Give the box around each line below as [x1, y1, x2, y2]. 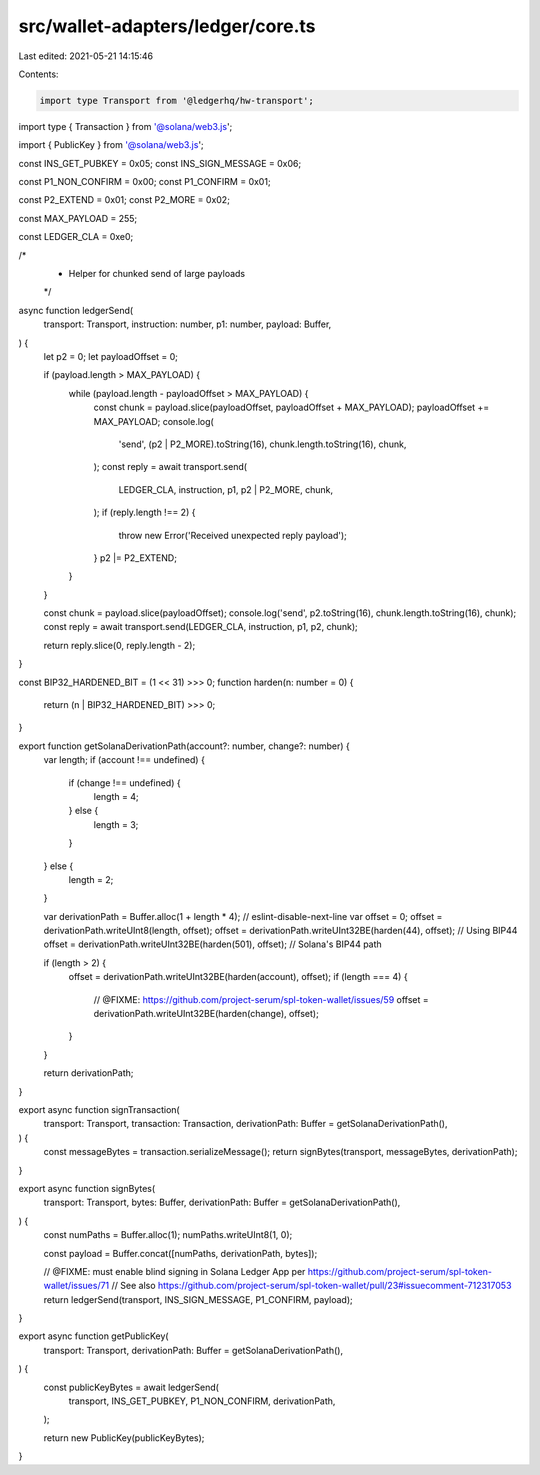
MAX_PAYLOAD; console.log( [93, 415, 214, 427]
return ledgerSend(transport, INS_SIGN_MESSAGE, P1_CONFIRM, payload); [43, 1293, 354, 1305]
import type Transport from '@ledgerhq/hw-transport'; [39, 95, 314, 106]
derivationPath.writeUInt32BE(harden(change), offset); [93, 1008, 319, 1020]
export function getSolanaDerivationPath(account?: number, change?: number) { [18, 740, 350, 752]
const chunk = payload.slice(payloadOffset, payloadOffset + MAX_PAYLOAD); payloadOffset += [93, 401, 490, 414]
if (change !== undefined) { [68, 776, 181, 789]
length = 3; [93, 818, 139, 830]
